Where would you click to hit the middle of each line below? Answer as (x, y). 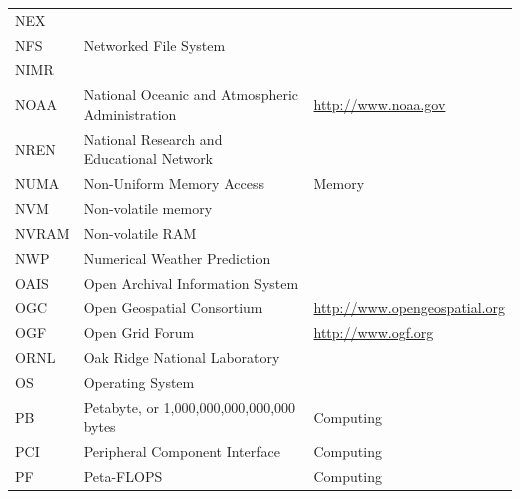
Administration (130, 113)
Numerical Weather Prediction (177, 257)
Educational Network (148, 158)
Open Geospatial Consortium (173, 307)
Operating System (139, 381)
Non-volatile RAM (140, 232)
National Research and (153, 138)
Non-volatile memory (148, 208)
